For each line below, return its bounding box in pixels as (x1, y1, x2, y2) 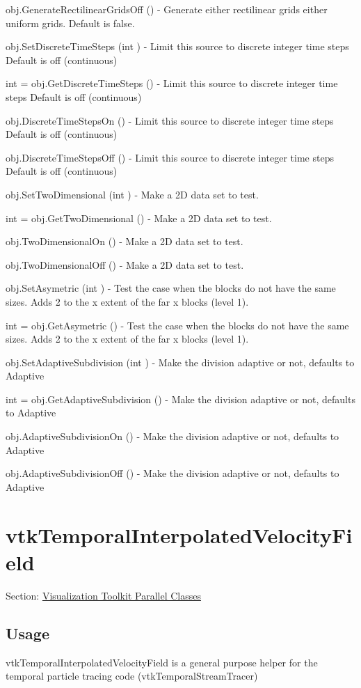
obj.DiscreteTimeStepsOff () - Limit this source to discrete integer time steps (6, 150, 334, 164)
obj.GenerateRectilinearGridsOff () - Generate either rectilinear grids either (6, 2, 328, 16)
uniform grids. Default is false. (6, 15, 135, 30)
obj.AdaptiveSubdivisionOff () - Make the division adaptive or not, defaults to (6, 466, 339, 480)
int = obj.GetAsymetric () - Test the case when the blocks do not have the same (6, 318, 349, 332)
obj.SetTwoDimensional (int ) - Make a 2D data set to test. (6, 187, 259, 201)
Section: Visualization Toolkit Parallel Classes (6, 588, 201, 602)
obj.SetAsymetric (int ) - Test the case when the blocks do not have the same (6, 281, 336, 295)
